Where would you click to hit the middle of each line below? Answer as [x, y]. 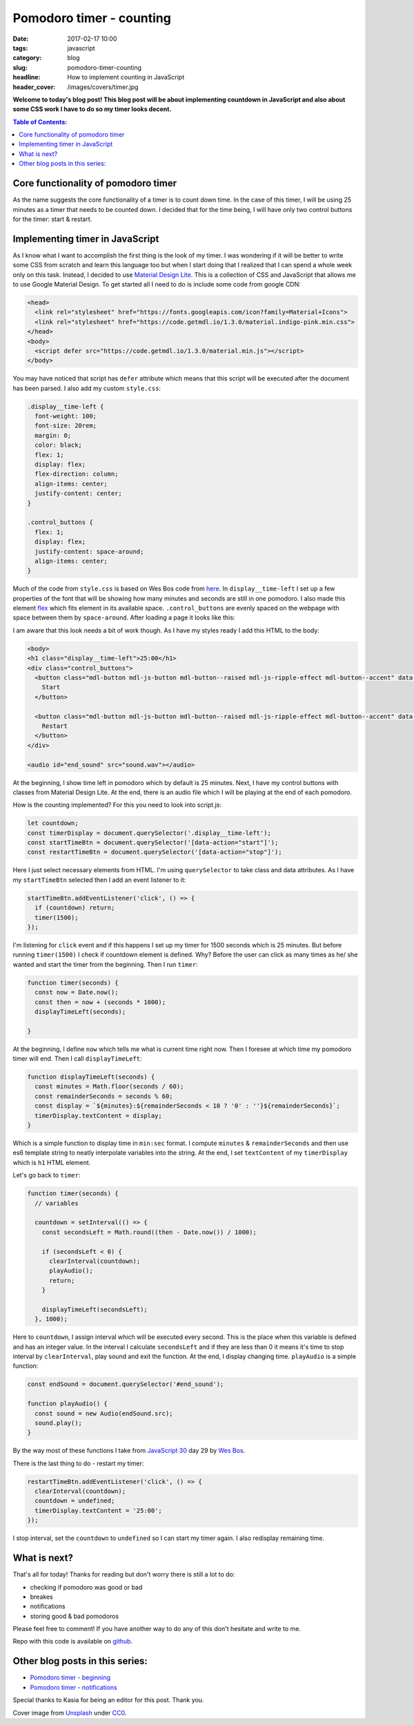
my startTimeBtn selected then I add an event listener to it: [99, 880]
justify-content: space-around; [89, 551]
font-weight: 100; [66, 416]
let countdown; [53, 823]
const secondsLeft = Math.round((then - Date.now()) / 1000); [149, 1232]
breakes [41, 1597]
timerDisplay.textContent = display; [98, 1116]
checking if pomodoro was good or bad [86, 1587]
